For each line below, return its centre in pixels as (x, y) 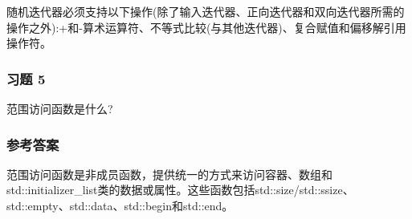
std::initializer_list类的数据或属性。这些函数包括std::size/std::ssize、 (180, 190)
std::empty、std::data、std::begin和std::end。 (120, 205)
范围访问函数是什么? (60, 108)
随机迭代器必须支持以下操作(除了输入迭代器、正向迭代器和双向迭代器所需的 (206, 11)
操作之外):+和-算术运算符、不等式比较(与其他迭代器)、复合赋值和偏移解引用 (206, 27)
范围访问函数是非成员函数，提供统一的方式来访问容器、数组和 (169, 174)
